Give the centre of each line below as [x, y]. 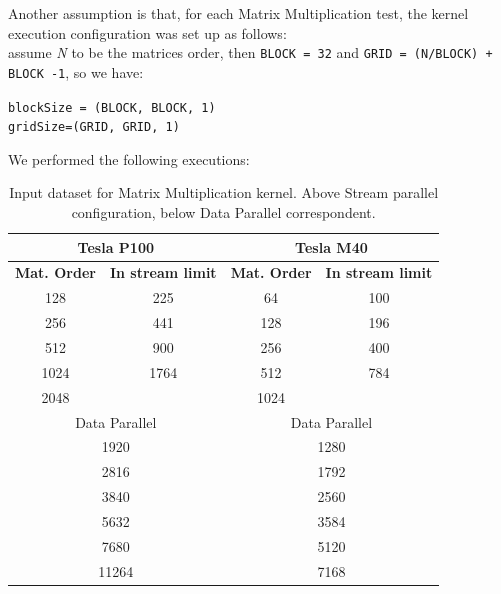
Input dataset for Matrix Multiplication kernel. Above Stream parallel [224, 192]
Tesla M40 [331, 246]
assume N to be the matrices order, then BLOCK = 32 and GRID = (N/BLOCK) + [250, 52]
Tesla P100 [116, 246]
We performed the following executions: [129, 158]
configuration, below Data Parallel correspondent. [223, 212]
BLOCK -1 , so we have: [76, 71]
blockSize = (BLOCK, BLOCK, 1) [112, 107]
